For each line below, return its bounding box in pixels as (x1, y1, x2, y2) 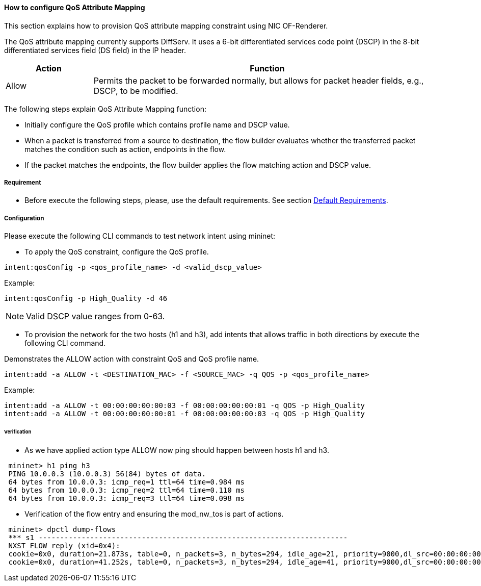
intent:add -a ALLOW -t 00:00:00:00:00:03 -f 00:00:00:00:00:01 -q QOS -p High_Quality (4, 401, 365, 410)
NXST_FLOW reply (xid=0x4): (8, 541, 120, 550)
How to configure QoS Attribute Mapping (4, 3, 145, 12)
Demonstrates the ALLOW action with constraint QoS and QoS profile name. (4, 354, 259, 364)
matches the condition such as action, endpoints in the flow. (24, 144, 226, 154)
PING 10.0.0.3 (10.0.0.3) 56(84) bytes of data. (8, 469, 206, 478)
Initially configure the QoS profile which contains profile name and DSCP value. (24, 120, 290, 129)
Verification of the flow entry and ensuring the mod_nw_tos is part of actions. (24, 509, 284, 518)
